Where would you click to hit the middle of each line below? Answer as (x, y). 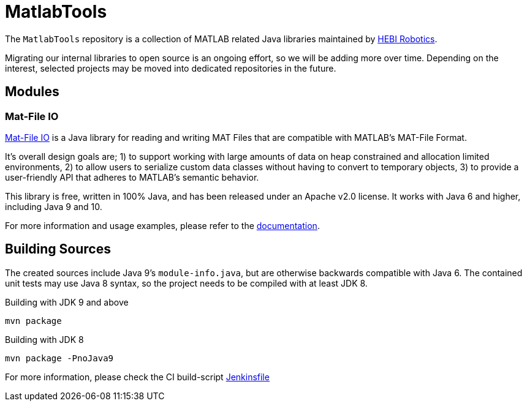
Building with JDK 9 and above (67, 302)
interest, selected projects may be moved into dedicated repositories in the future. (171, 68)
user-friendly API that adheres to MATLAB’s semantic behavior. (132, 177)
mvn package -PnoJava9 (59, 358)
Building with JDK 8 (44, 339)
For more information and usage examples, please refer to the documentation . (162, 225)
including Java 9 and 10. (54, 206)
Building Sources (58, 249)
